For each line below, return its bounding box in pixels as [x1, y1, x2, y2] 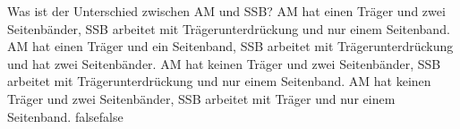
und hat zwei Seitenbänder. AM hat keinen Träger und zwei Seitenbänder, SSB [7, 54, 441, 73]
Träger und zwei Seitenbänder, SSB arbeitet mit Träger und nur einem [7, 89, 396, 107]
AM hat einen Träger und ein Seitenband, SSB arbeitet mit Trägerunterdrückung [7, 37, 454, 56]
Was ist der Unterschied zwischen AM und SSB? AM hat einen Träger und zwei [7, 2, 446, 20]
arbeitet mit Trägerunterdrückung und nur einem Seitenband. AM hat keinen [7, 72, 431, 90]
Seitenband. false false [7, 107, 124, 125]
